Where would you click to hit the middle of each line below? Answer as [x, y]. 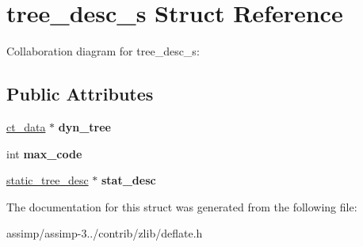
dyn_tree [84, 126]
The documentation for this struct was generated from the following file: [182, 206]
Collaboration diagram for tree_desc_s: [103, 51]
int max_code [44, 153]
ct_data [26, 126]
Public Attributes [80, 94]
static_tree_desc [48, 180]
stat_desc [128, 180]
